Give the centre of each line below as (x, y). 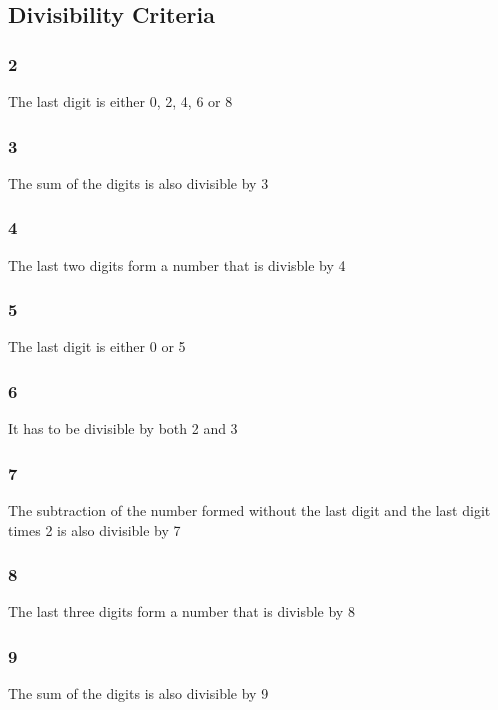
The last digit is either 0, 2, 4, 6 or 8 (120, 101)
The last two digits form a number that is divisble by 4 (177, 264)
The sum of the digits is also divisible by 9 (138, 693)
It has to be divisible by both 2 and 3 (123, 428)
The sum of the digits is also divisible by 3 (138, 182)
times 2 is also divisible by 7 (94, 529)
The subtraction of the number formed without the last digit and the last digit (249, 510)
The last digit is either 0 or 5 (97, 346)
